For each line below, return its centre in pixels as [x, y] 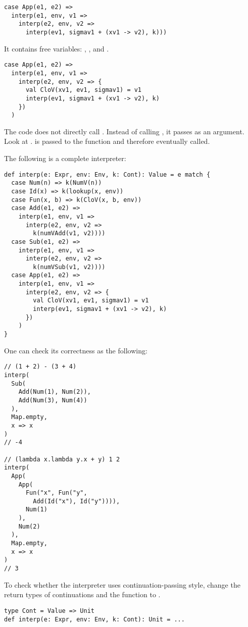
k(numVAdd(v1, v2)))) [69, 233]
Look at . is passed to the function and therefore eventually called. [107, 141]
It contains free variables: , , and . [57, 48]
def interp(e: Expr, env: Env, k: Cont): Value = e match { [107, 174]
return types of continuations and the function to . [82, 594]
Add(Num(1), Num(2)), [55, 392]
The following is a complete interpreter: [65, 158]
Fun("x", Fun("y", [56, 493]
